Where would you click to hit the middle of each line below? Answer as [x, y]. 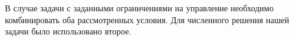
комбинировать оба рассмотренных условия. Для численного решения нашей [147, 19]
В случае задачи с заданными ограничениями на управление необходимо [139, 8]
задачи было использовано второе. [68, 31]
